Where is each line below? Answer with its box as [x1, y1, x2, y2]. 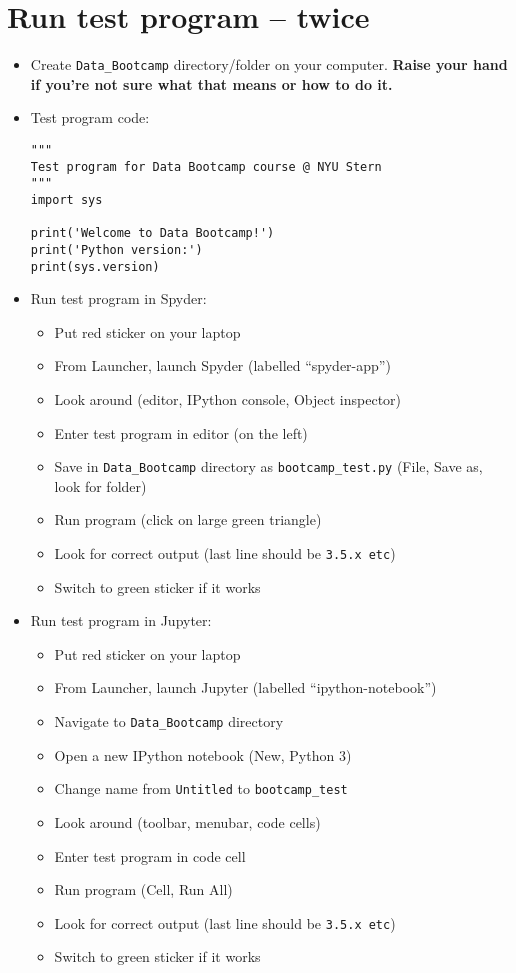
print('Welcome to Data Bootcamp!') [30, 226, 275, 241]
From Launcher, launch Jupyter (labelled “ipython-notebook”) [54, 677, 437, 698]
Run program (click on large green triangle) [54, 509, 322, 530]
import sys [30, 192, 103, 207]
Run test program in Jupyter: [30, 610, 212, 631]
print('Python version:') [30, 242, 203, 257]
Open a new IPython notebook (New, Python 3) [54, 744, 352, 765]
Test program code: [30, 107, 150, 128]
